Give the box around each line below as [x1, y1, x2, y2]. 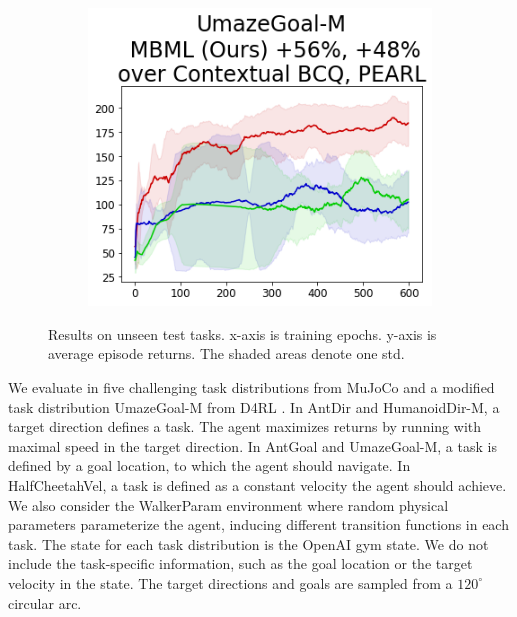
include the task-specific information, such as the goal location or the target [8, 553, 473, 574]
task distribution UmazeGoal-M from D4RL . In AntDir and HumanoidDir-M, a [8, 396, 500, 417]
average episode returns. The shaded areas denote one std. [48, 343, 405, 364]
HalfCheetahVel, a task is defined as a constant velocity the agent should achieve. [8, 474, 507, 495]
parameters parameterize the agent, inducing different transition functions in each [8, 514, 509, 535]
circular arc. [8, 592, 82, 613]
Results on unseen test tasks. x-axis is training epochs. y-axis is [48, 323, 437, 344]
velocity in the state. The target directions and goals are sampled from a [8, 572, 453, 593]
